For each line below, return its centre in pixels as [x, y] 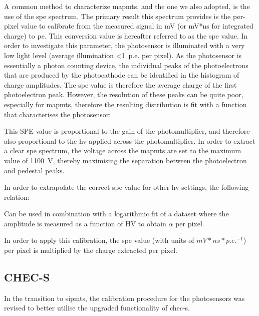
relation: [17, 197]
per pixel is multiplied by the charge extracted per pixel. [91, 250]
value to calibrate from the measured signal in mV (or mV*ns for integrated [137, 26]
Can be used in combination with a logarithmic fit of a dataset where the [116, 214]
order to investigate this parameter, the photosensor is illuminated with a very [124, 45]
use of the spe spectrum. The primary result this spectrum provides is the [117, 16]
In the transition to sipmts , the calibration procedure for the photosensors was [124, 298]
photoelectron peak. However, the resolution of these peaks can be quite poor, [124, 94]
